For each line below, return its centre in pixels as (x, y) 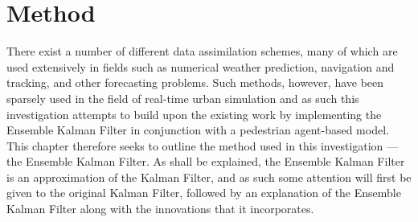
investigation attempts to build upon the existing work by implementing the (194, 114)
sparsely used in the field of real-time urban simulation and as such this (183, 98)
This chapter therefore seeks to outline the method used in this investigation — (203, 145)
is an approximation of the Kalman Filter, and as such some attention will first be (209, 177)
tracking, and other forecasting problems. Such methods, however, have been (195, 82)
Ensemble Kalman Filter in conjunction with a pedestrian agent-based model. (198, 130)
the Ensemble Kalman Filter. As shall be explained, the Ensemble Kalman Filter (206, 161)
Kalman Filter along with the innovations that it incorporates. (160, 209)
